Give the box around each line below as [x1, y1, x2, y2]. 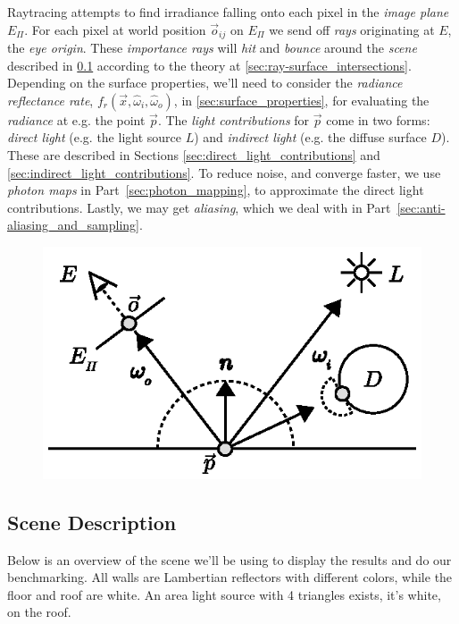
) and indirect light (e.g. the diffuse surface [194, 128, 427, 147]
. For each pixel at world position [24, 20, 206, 38]
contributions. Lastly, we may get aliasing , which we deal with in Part [7, 198, 391, 216]
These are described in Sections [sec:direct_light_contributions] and [7, 146, 380, 164]
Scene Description [7, 508, 177, 535]
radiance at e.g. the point [7, 110, 146, 129]
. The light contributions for [157, 110, 310, 129]
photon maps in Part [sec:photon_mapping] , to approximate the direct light [7, 181, 424, 199]
